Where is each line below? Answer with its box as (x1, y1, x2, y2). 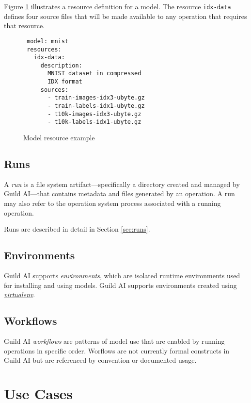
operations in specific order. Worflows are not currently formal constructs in (4, 345, 230, 355)
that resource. (4, 20, 45, 31)
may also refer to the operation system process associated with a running (4, 198, 221, 208)
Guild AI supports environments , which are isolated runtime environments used (4, 270, 240, 281)
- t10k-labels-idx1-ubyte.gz (47, 118, 141, 126)
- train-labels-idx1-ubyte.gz (47, 102, 145, 110)
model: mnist (27, 37, 69, 45)
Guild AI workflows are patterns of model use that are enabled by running (4, 336, 225, 346)
